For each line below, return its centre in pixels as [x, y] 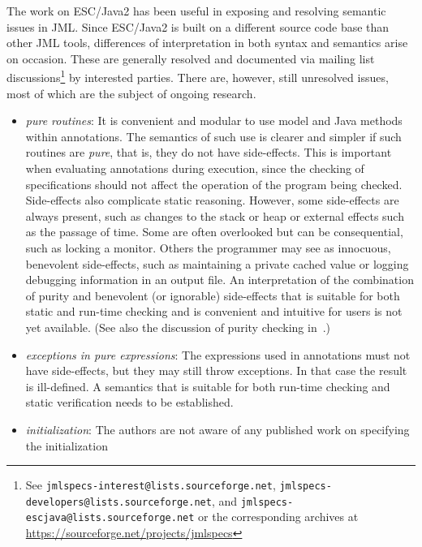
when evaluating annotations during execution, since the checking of [195, 168]
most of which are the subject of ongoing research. [131, 93]
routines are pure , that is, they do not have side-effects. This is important [209, 152]
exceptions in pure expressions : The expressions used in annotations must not [218, 354]
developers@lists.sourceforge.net [118, 502]
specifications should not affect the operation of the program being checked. [214, 184]
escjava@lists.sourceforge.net [110, 518]
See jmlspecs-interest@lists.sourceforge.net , [151, 485]
